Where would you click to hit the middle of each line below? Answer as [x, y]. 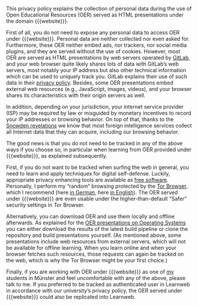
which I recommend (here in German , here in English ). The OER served [92, 192]
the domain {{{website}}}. [37, 21]
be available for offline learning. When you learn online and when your [91, 248]
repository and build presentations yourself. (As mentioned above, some [94, 235]
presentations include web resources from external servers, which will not [96, 241]
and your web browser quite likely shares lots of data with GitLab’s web [93, 64]
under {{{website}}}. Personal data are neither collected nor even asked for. [98, 39]
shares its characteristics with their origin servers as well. [76, 95]
